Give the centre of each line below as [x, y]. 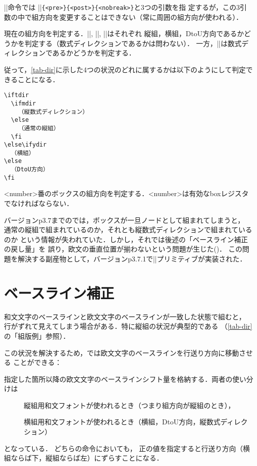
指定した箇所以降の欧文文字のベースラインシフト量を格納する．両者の [118, 379]
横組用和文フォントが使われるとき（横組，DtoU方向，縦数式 [122, 422]
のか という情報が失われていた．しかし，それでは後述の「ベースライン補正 [126, 239]
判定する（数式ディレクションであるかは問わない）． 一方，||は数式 [133, 43]
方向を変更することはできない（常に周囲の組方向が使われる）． [141, 17]
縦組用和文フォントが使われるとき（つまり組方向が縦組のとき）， [129, 405]
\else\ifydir [25, 145]
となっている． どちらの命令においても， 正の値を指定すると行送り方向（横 [127, 448]
